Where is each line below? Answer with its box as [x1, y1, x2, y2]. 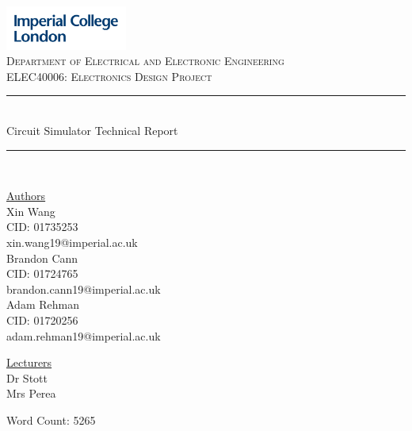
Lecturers [6, 354, 52, 371]
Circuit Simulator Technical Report [6, 121, 178, 138]
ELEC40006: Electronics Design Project [6, 67, 212, 84]
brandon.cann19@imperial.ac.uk [6, 280, 161, 297]
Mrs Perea [6, 385, 56, 402]
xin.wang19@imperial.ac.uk [6, 233, 138, 250]
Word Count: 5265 [6, 411, 96, 428]
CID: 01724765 [6, 265, 78, 282]
